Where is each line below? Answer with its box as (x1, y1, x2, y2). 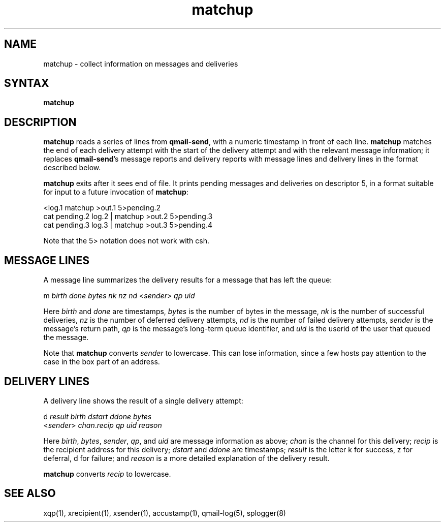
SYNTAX (4, 77, 49, 90)
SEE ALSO (4, 487, 56, 500)
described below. (43, 163, 101, 172)
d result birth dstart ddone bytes (43, 412, 152, 421)
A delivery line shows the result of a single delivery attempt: (43, 396, 243, 405)
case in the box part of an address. (43, 357, 160, 366)
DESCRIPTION (4, 115, 77, 129)
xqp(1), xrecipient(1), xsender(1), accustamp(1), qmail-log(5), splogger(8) (43, 508, 286, 517)
